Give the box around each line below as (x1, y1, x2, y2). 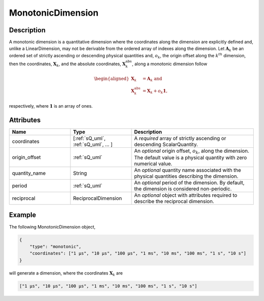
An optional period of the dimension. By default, (134, 179, 244, 186)
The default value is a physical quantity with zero (134, 154, 247, 161)
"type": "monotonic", (29, 244, 82, 249)
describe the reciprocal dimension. (134, 198, 215, 205)
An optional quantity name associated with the (134, 167, 242, 174)
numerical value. (134, 161, 173, 167)
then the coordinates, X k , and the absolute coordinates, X (9, 61, 126, 68)
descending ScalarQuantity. (134, 141, 198, 148)
